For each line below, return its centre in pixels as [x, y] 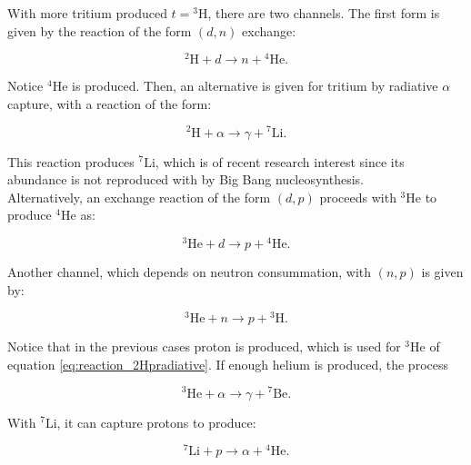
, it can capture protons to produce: [156, 422]
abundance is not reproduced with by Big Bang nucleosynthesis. [186, 179]
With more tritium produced [87, 13]
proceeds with [358, 197]
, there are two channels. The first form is [324, 13]
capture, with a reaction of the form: [110, 103]
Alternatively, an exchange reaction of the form [139, 197]
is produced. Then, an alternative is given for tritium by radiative [255, 86]
